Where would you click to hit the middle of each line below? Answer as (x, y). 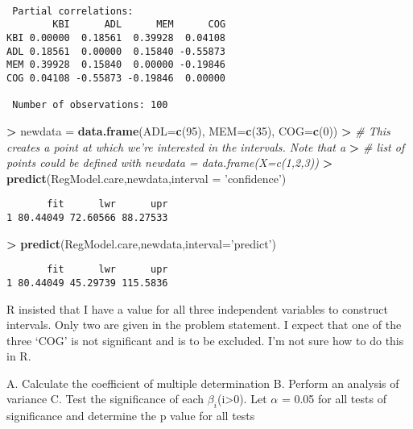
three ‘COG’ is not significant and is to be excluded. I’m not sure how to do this (205, 340)
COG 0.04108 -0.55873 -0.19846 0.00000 (116, 78)
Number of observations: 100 (90, 105)
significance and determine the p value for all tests (131, 416)
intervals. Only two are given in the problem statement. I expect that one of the (204, 325)
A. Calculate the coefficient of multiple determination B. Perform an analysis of (203, 383)
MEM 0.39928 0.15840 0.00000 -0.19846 (116, 65)
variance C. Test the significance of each (105, 399)
